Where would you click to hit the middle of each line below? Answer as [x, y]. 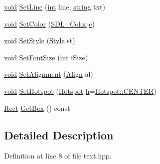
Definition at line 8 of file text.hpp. [58, 156]
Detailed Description [59, 135]
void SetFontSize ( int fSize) [46, 57]
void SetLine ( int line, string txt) [55, 7]
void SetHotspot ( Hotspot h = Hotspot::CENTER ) [80, 91]
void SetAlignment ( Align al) [49, 74]
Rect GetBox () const [37, 108]
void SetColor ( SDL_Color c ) [49, 23]
